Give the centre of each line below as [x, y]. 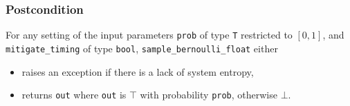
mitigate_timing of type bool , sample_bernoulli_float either [142, 48]
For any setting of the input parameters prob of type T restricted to [149, 35]
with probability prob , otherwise [209, 95]
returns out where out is [74, 95]
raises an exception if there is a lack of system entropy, [138, 71]
